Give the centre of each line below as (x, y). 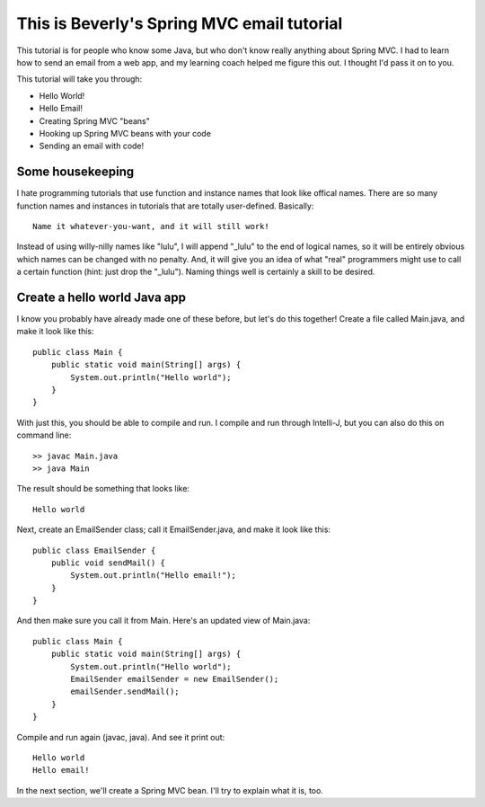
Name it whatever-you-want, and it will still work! (151, 226)
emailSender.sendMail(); (125, 692)
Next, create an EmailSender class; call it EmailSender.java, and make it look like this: (174, 529)
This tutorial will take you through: (79, 79)
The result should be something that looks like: (103, 489)
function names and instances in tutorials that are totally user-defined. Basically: (165, 206)
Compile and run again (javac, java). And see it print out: (121, 737)
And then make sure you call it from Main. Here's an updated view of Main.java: (163, 621)
